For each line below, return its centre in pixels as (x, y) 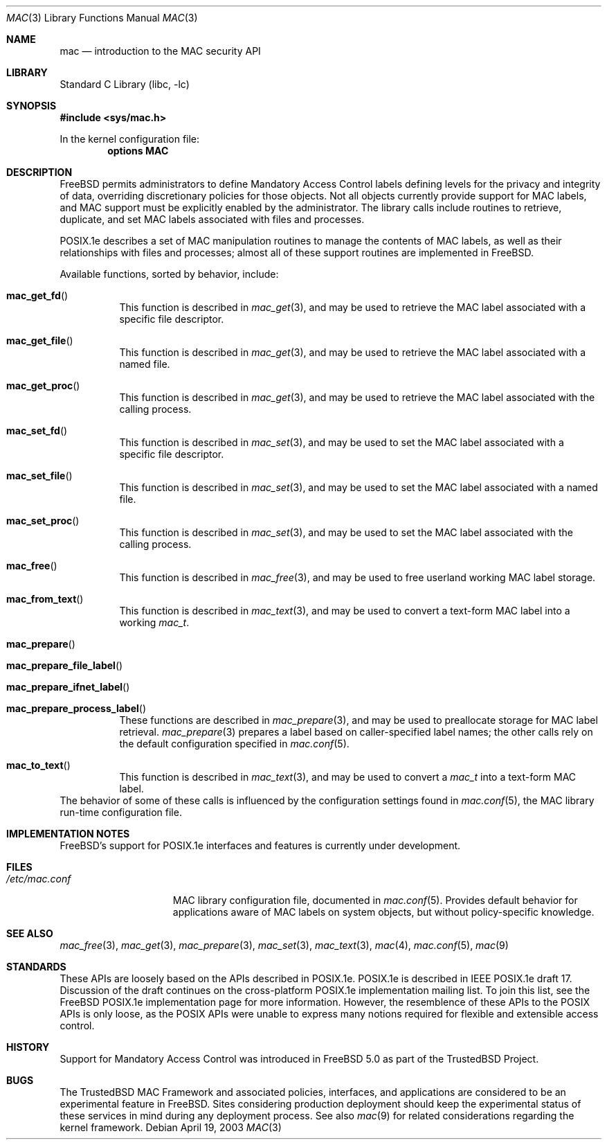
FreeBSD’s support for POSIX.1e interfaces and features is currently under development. (260, 845)
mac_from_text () (45, 599)
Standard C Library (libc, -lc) (125, 84)
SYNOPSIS (31, 106)
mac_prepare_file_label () (65, 665)
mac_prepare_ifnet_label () (68, 687)
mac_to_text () (38, 765)
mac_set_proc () (43, 521)
